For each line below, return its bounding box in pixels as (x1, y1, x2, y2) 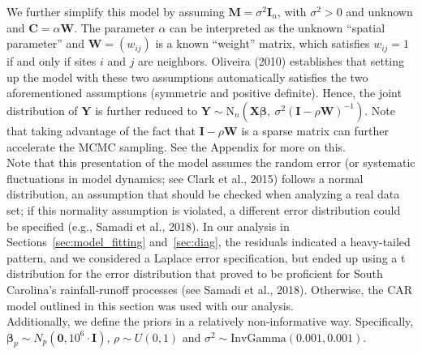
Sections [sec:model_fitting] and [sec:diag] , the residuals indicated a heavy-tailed (6, 233, 411, 250)
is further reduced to (95, 101, 197, 118)
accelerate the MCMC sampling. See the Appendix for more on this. (6, 138, 346, 155)
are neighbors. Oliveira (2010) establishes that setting (138, 53, 405, 70)
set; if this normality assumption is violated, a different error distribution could (6, 201, 401, 218)
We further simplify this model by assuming (6, 3, 225, 19)
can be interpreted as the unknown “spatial (170, 19, 385, 36)
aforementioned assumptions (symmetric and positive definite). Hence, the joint (6, 84, 402, 101)
